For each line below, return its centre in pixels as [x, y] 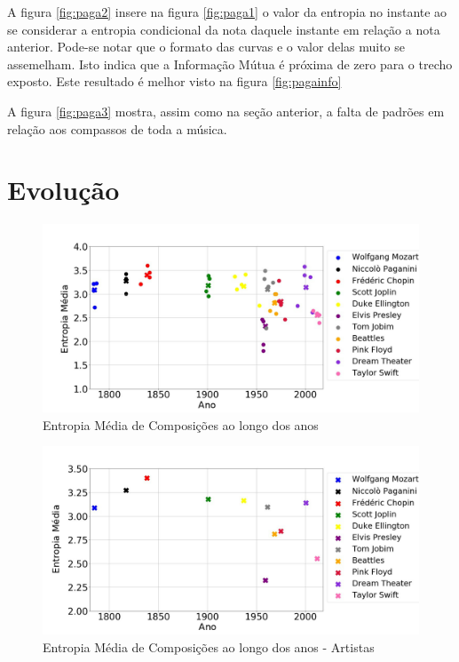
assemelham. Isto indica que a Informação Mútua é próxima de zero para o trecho [230, 64]
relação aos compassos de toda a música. [117, 128]
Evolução [63, 190]
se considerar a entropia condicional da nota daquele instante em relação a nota [224, 29]
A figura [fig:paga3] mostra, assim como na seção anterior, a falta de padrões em [226, 111]
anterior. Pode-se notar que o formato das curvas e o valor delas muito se [206, 47]
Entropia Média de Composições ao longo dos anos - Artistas [209, 647]
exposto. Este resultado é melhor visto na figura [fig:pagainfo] [174, 81]
